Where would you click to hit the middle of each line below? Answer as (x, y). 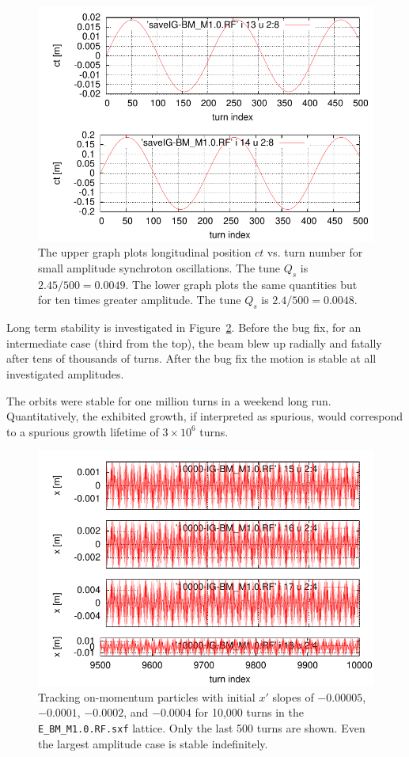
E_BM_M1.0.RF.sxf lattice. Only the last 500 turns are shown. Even (202, 727)
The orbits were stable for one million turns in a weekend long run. (169, 400)
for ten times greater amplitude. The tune (140, 300)
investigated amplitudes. (65, 373)
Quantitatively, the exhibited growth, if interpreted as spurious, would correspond (205, 416)
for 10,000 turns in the (249, 712)
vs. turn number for (315, 252)
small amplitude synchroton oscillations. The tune (159, 267)
